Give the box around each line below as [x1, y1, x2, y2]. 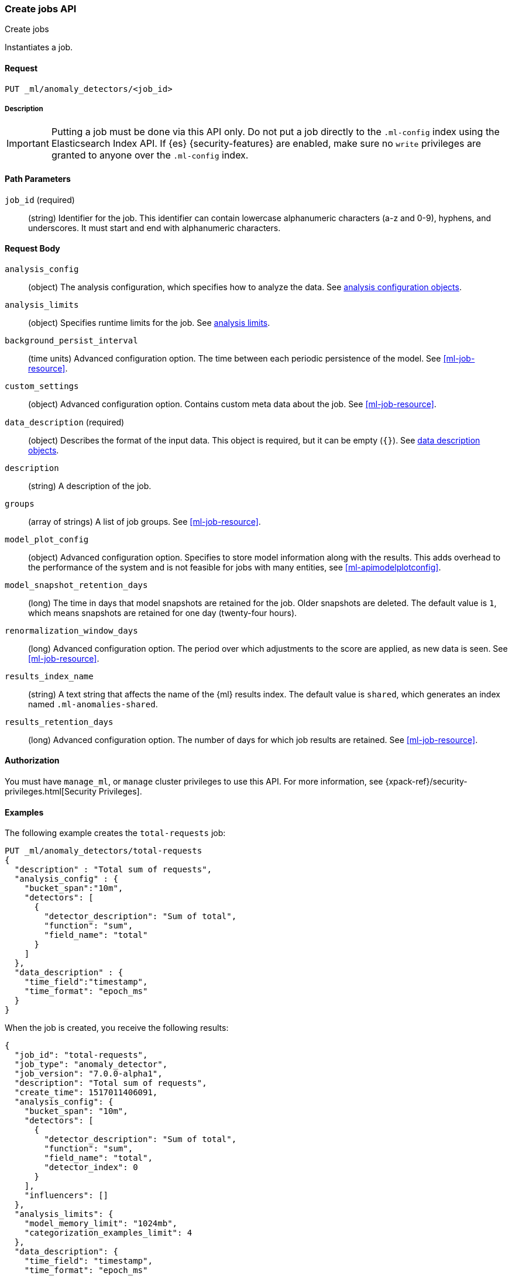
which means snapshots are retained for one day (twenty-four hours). [28, 607, 297, 618]
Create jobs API [5, 3, 77, 15]
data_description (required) [5, 417, 125, 427]
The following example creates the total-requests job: [5, 828, 226, 838]
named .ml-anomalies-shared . [28, 699, 158, 709]
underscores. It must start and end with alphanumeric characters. [28, 222, 281, 233]
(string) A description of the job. [28, 480, 152, 491]
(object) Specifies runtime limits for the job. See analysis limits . [28, 317, 270, 328]
